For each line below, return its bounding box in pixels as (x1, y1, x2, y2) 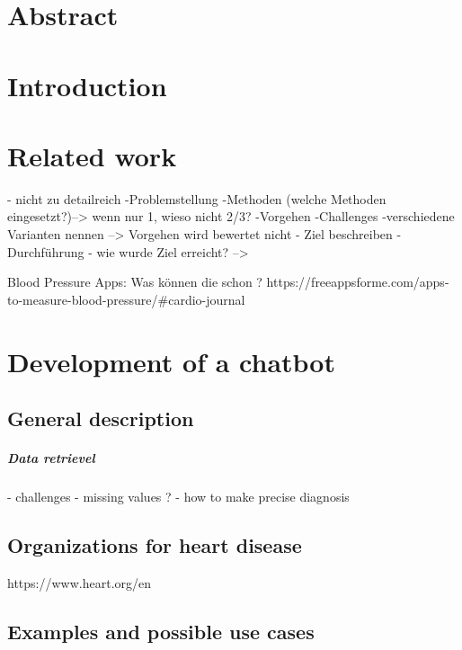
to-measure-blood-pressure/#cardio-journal (7, 289, 245, 308)
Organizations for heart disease (7, 531, 302, 559)
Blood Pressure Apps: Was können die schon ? (7, 272, 262, 291)
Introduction (7, 67, 167, 103)
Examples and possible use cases (7, 617, 315, 645)
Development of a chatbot (7, 343, 335, 379)
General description (7, 405, 194, 432)
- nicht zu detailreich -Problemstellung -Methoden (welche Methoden (7, 189, 386, 208)
